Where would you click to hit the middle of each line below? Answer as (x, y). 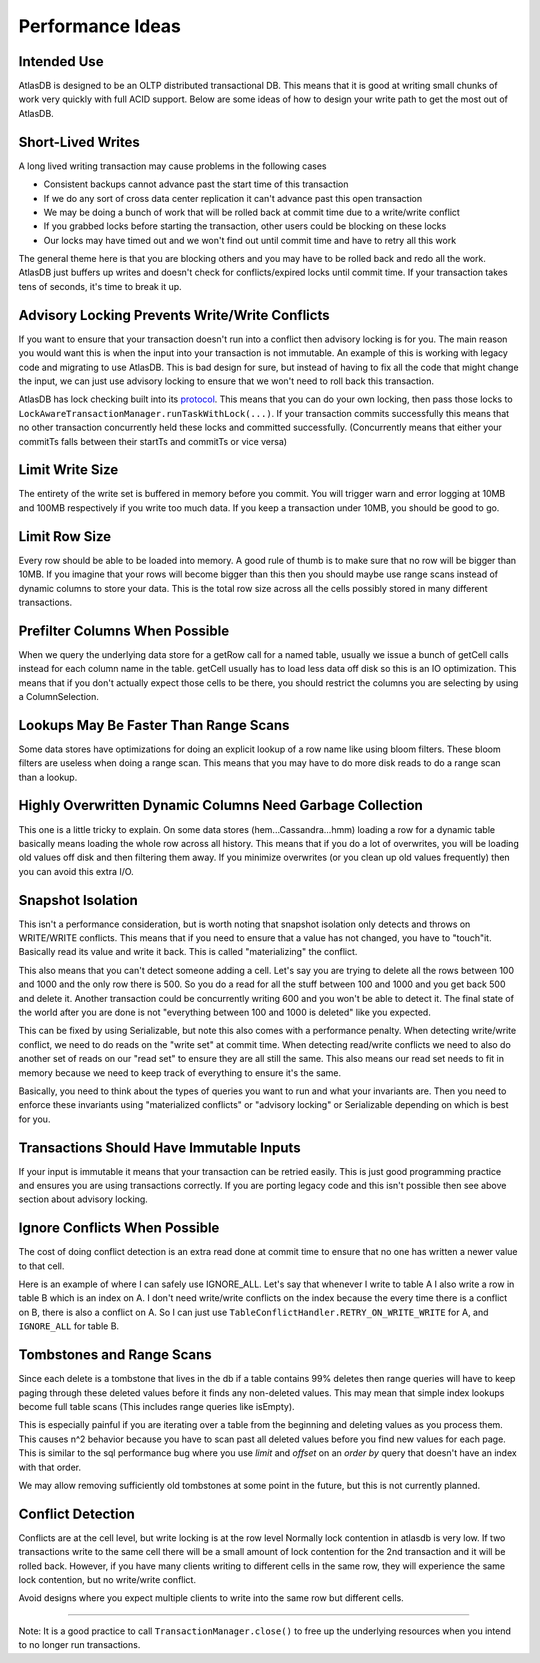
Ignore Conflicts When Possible (119, 1228)
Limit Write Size (68, 470)
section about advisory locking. (83, 1199)
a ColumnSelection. (58, 696)
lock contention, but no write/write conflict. (107, 1579)
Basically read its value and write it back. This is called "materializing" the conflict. (188, 952)
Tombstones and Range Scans (115, 1355)
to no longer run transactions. (79, 1645)
